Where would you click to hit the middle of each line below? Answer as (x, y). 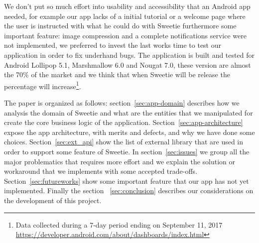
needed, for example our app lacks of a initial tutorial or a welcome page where (125, 16)
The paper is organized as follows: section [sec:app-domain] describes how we (122, 103)
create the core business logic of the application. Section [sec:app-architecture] (124, 122)
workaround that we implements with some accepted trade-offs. (101, 171)
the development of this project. (53, 200)
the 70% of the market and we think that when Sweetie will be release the (117, 74)
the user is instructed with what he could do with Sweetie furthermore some (120, 26)
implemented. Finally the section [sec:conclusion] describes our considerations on (129, 190)
